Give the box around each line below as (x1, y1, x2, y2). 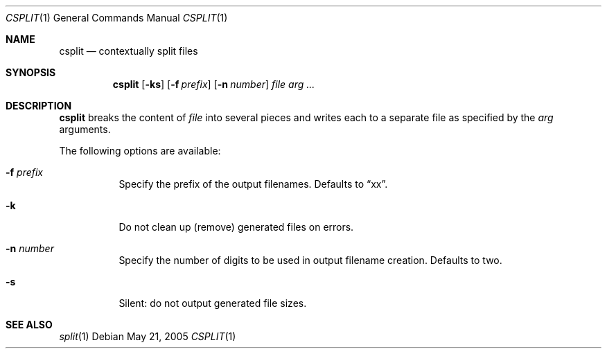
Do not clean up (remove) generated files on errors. (118, 221, 354, 233)
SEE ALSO (6, 319, 53, 330)
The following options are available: (59, 145, 221, 157)
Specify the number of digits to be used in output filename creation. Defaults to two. (118, 254, 502, 266)
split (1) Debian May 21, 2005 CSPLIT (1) (59, 330, 236, 342)
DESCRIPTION (6, 100, 72, 112)
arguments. (59, 123, 111, 135)
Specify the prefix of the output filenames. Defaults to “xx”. (118, 178, 388, 190)
